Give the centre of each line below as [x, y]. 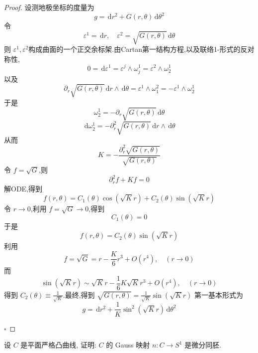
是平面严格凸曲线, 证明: [58, 345]
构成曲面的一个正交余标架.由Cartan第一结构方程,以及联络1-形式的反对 [141, 49]
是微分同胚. [203, 345]
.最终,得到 [79, 294]
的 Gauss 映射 [128, 345]
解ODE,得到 [23, 188]
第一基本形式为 [219, 294]
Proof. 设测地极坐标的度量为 [49, 7]
